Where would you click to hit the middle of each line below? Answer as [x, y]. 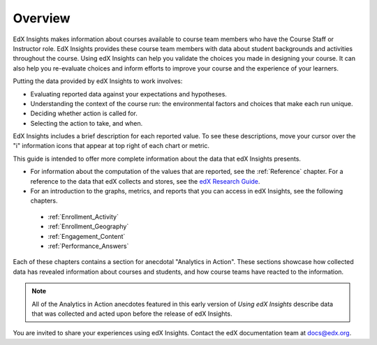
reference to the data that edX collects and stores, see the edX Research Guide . [145, 181]
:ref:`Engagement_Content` [87, 236]
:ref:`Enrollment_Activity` [83, 216]
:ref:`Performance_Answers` [88, 246]
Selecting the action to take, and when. [87, 123]
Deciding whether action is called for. [84, 113]
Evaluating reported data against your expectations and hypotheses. [128, 94]
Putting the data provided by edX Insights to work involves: [98, 81]
